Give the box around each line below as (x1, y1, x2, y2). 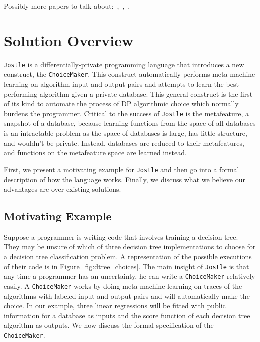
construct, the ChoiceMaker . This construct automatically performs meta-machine (4, 69, 255, 79)
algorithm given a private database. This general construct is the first (39, 88, 253, 99)
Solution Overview (4, 30, 134, 50)
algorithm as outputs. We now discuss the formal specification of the (4, 320, 214, 330)
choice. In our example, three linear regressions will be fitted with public (4, 300, 226, 311)
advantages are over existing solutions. (4, 184, 121, 194)
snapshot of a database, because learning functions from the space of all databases (4, 118, 256, 128)
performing (4, 88, 37, 99)
